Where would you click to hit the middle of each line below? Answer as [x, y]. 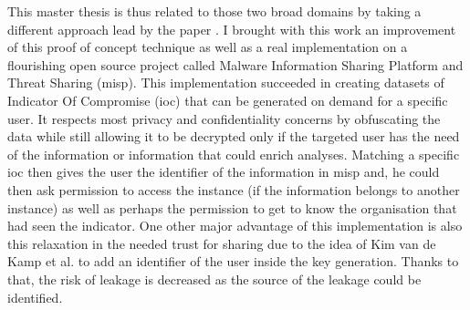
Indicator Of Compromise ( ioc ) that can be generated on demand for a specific [228, 100]
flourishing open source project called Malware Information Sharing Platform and [235, 64]
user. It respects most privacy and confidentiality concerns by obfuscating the [224, 118]
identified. [35, 297]
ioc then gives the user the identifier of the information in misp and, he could [224, 172]
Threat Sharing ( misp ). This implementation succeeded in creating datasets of [226, 83]
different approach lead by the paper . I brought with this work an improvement [232, 29]
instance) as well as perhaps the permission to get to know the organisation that [232, 207]
